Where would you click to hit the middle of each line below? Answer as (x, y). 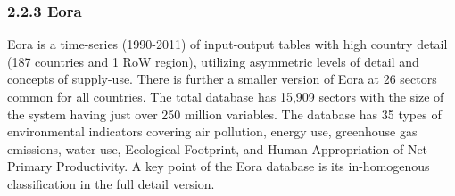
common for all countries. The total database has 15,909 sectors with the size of (226, 96)
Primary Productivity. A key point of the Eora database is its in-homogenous (219, 166)
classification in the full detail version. (111, 183)
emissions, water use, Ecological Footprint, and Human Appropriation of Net (218, 148)
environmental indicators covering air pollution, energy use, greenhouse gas (212, 131)
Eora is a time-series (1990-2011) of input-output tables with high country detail (227, 44)
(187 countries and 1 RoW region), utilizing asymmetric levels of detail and (213, 61)
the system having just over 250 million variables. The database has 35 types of (224, 114)
